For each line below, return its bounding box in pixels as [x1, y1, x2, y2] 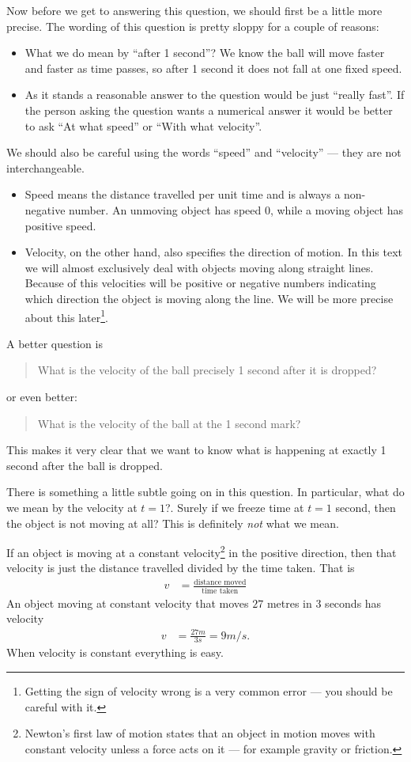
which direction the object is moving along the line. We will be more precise [25, 290, 394, 306]
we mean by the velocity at [6, 499, 138, 515]
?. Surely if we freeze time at [165, 499, 304, 515]
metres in [266, 594, 312, 611]
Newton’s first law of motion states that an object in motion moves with [25, 725, 375, 741]
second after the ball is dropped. [6, 457, 163, 473]
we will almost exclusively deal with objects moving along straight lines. [25, 259, 374, 275]
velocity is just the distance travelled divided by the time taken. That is [6, 559, 355, 576]
